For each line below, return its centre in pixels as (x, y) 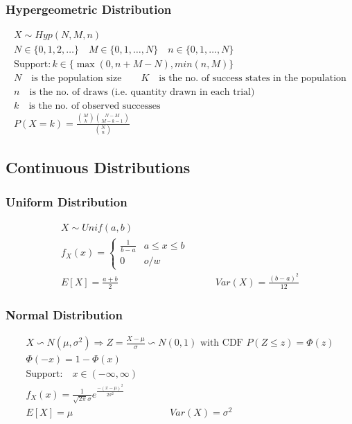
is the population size (77, 79)
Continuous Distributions (98, 167)
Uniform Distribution (67, 201)
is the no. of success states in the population (253, 79)
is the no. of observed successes (95, 106)
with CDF (221, 343)
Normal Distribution (64, 314)
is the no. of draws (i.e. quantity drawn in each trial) (142, 92)
